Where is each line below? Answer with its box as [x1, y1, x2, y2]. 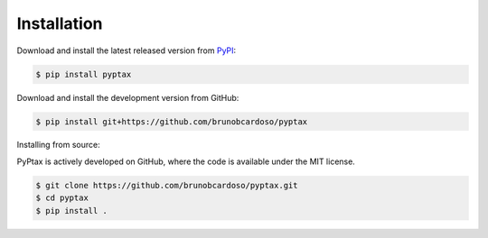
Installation [16, 14, 103, 33]
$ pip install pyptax [35, 69, 132, 79]
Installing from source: [16, 140, 101, 151]
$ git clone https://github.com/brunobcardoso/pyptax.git [35, 180, 298, 190]
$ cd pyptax [35, 193, 89, 203]
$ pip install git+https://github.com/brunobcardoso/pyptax [35, 116, 308, 126]
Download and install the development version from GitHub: [16, 92, 239, 103]
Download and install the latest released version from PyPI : [16, 45, 237, 56]
